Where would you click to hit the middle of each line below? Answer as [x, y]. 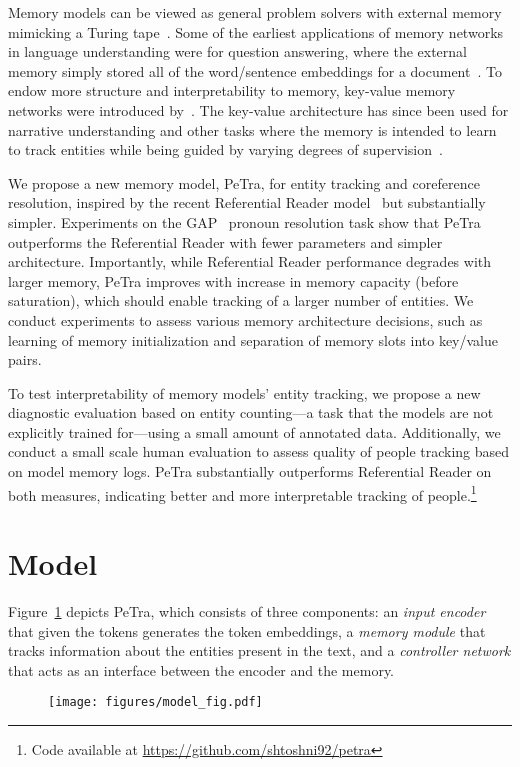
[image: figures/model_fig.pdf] [155, 702]
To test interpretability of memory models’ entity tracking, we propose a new [244, 392]
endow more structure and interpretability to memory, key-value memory [232, 90]
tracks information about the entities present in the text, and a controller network [259, 650]
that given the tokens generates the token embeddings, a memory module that [247, 630]
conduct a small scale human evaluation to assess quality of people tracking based [259, 451]
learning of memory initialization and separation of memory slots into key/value [253, 339]
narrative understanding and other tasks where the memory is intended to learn [252, 129]
